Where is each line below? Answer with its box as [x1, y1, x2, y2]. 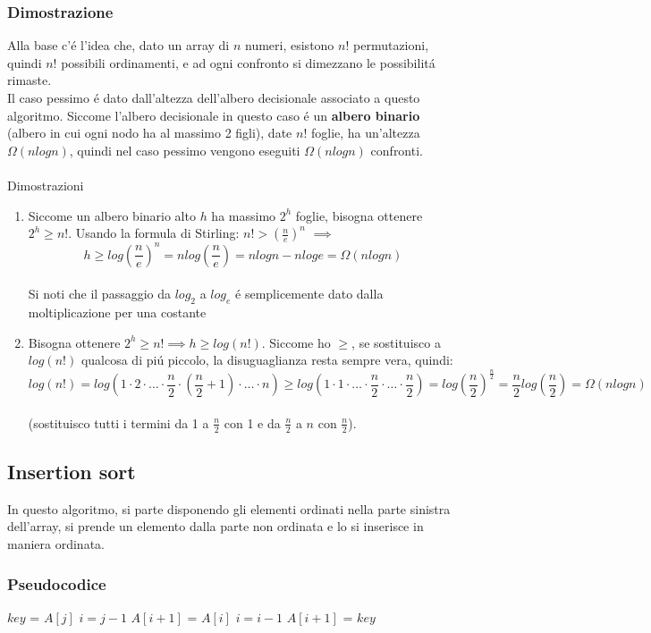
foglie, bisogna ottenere [295, 206, 423, 224]
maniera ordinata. [7, 535, 105, 553]
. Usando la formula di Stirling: [68, 224, 240, 242]
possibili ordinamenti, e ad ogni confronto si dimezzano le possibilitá [61, 53, 435, 72]
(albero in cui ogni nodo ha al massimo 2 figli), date [7, 123, 292, 142]
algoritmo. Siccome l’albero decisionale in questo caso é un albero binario [7, 105, 420, 124]
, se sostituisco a [351, 333, 441, 351]
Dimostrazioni [7, 175, 84, 194]
